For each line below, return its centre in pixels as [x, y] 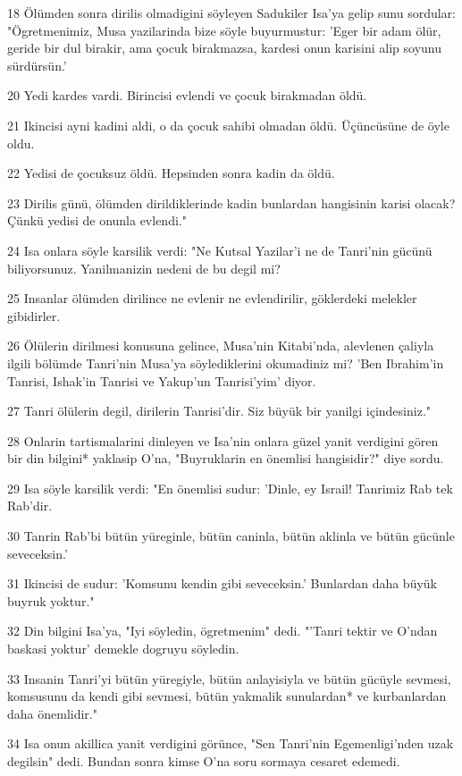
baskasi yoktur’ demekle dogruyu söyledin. [123, 649]
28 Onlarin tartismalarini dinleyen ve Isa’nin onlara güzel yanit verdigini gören [223, 440]
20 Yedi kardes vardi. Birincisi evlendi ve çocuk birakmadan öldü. [187, 95]
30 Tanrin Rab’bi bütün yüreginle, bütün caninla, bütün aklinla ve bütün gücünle [231, 536]
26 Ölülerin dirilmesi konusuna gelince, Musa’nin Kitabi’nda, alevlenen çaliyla [221, 346]
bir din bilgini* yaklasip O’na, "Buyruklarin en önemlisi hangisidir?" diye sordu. [226, 458]
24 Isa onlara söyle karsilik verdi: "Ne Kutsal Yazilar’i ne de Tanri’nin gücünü [220, 250]
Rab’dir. [30, 506]
